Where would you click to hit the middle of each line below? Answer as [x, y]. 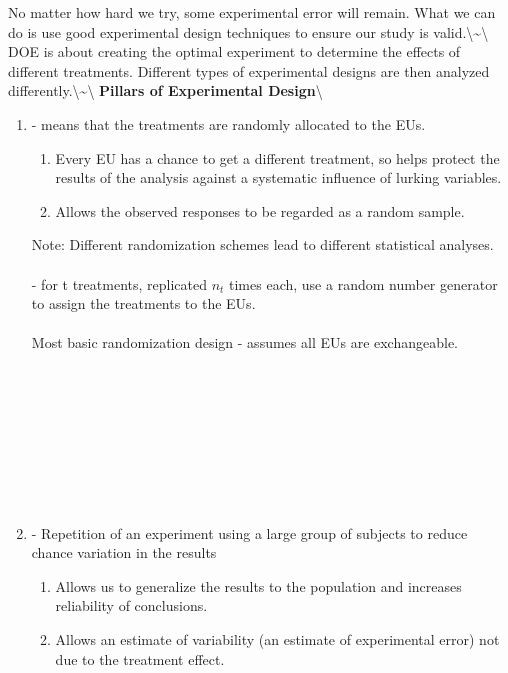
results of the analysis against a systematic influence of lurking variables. [278, 177]
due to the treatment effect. [140, 658]
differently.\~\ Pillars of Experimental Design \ [165, 90]
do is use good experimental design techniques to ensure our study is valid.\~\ [248, 31]
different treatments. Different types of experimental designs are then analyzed [249, 70]
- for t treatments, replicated [119, 283]
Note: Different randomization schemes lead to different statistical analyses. [262, 244]
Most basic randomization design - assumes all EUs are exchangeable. [245, 342]
